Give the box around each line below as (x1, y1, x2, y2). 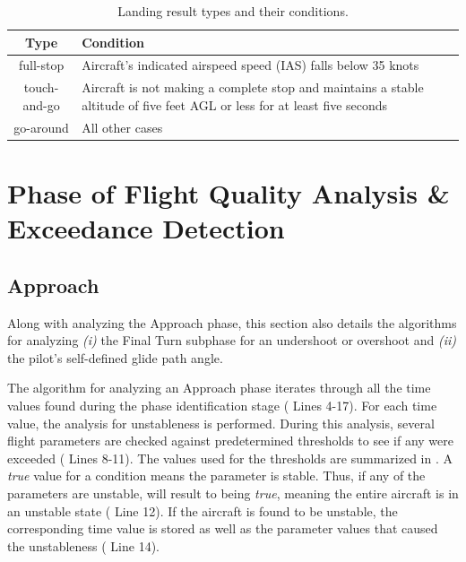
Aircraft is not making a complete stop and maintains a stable (82, 78, 424, 97)
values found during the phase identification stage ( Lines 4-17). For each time (7, 395, 437, 414)
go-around (13, 117, 69, 136)
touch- (23, 78, 59, 97)
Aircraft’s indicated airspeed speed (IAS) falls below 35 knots (82, 56, 419, 74)
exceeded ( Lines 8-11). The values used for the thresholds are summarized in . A (7, 448, 453, 467)
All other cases (82, 117, 163, 136)
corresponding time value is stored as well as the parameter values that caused (7, 519, 438, 538)
